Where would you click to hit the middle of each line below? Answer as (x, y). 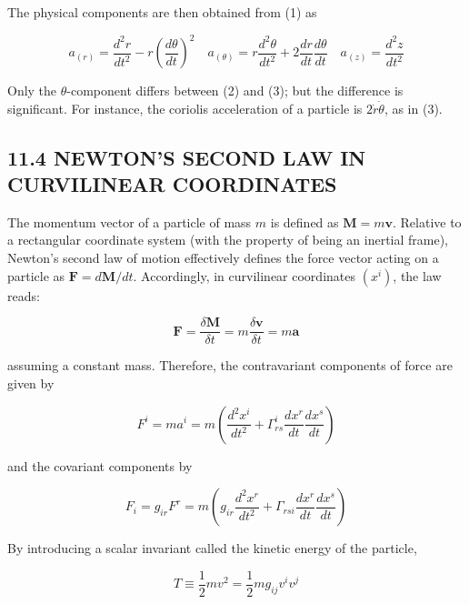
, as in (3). (413, 108)
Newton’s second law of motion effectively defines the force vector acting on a (223, 258)
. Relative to (427, 221)
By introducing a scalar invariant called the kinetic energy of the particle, (212, 548)
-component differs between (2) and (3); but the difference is (235, 91)
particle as (36, 275)
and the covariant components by (100, 465)
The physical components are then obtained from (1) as (162, 12)
